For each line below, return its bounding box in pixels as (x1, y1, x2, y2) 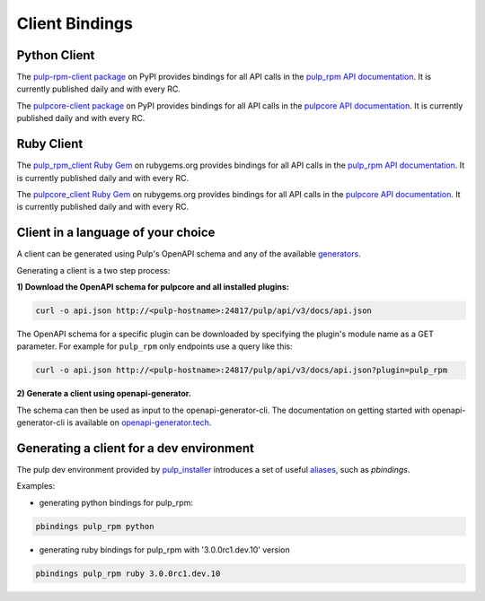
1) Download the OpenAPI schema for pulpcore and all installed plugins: (16, 282, 289, 292)
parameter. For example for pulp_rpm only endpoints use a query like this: (16, 341, 293, 352)
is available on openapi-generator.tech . (66, 417, 212, 428)
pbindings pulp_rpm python (35, 521, 154, 531)
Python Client (16, 48, 95, 63)
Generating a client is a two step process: (16, 265, 171, 275)
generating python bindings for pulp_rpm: (39, 497, 193, 508)
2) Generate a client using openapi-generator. (16, 388, 192, 399)
